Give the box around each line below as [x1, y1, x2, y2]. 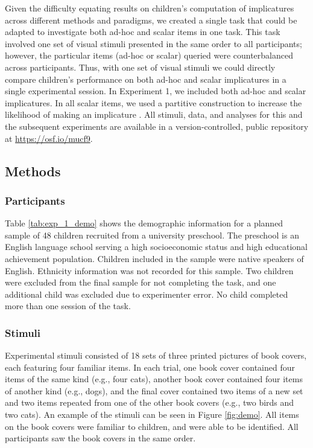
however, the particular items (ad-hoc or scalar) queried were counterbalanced [5, 49, 294, 62]
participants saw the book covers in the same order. [5, 432, 196, 444]
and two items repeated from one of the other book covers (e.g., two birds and [5, 396, 294, 409]
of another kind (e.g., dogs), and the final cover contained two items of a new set [5, 384, 303, 397]
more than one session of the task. [5, 299, 131, 312]
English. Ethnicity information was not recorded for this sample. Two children [5, 264, 294, 277]
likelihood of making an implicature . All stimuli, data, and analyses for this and [5, 108, 303, 121]
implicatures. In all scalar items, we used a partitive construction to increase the [5, 96, 302, 109]
